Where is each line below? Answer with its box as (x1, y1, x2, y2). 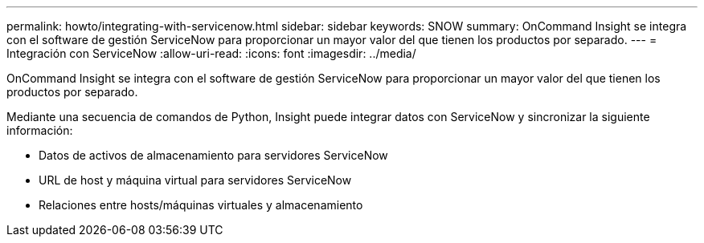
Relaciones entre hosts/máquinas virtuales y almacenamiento (39, 198, 363, 212)
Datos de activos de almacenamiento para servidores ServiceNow (39, 148, 388, 162)
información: (6, 124, 73, 137)
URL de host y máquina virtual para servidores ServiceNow (39, 173, 352, 187)
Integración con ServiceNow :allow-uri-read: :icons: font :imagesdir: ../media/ (6, 47, 416, 60)
